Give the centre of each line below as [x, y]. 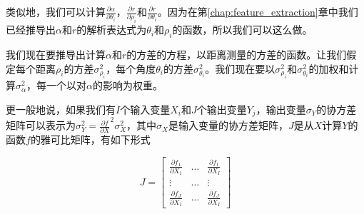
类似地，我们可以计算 [56, 11]
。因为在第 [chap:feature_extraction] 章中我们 [258, 11]
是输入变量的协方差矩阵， [228, 125]
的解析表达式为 [112, 30]
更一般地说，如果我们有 [61, 109]
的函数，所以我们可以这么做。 [242, 30]
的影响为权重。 [128, 85]
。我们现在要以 [240, 68]
